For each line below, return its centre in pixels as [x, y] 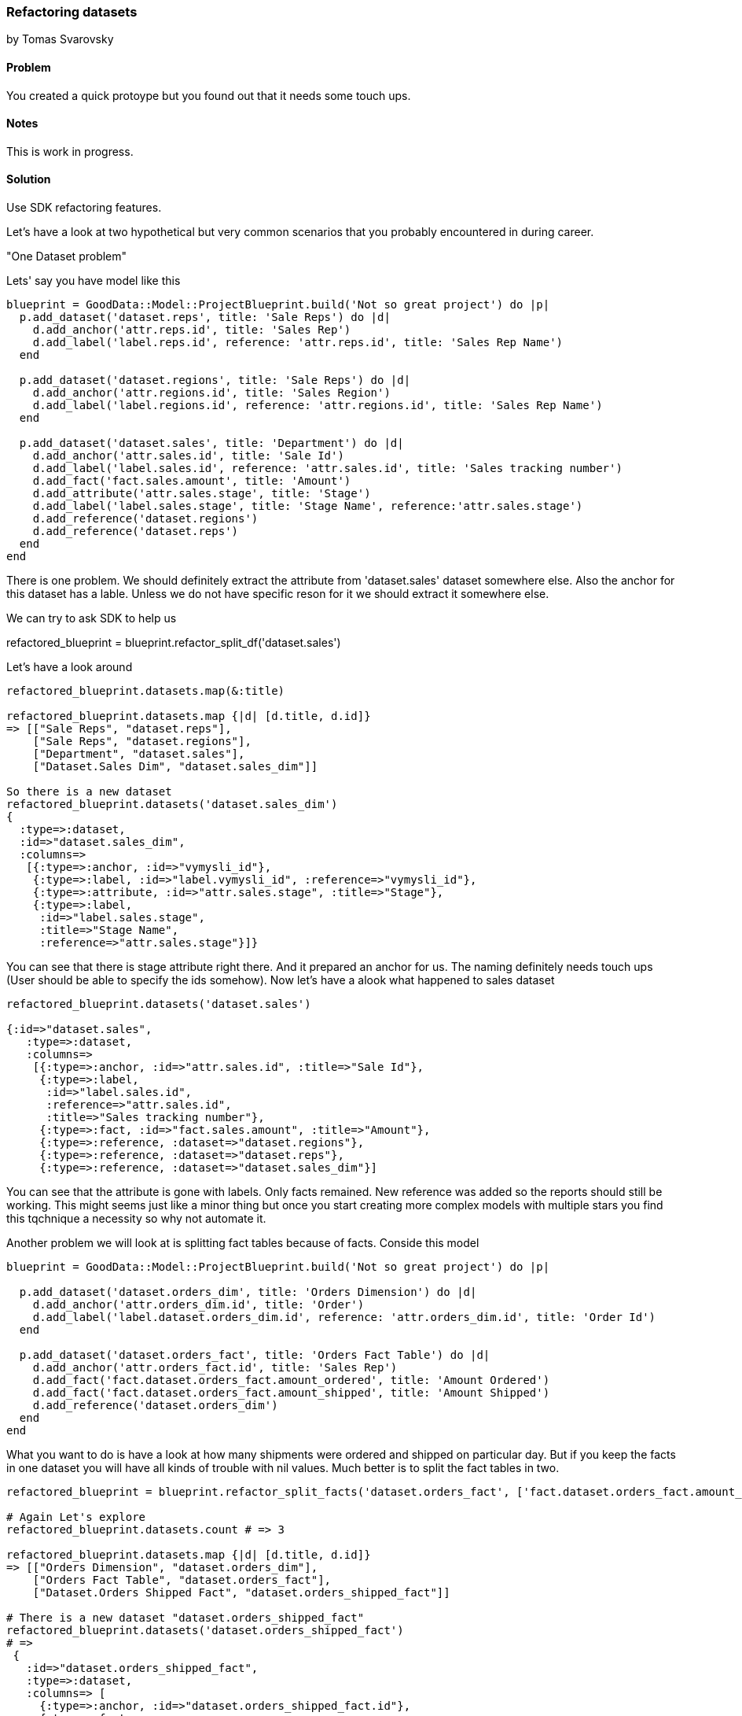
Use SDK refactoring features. [84, 208]
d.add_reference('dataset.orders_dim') [155, 1406]
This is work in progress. [70, 151]
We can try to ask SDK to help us [92, 618]
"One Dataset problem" [67, 256]
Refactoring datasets [72, 12]
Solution [29, 179]
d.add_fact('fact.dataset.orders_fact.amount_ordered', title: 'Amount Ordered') [291, 1380]
